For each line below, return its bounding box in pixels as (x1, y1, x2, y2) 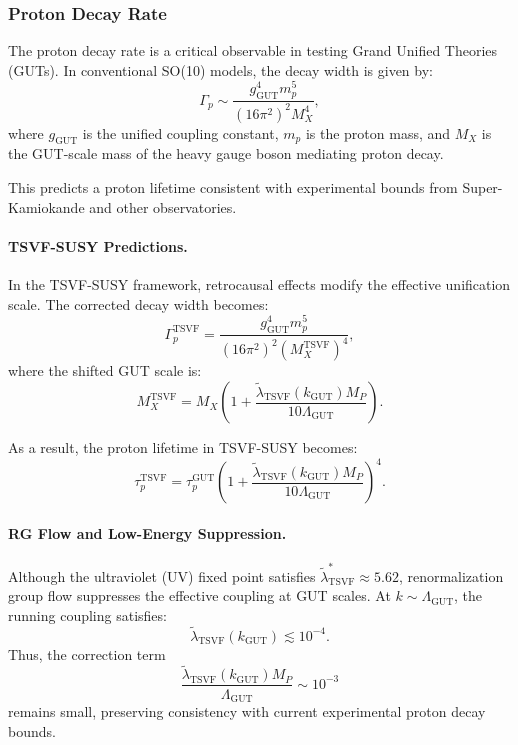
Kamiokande (8, 196, 85, 217)
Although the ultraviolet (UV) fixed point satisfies (8, 565, 316, 586)
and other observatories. (89, 196, 237, 217)
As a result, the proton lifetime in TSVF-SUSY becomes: (8, 437, 358, 458)
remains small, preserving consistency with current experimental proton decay (8, 701, 486, 721)
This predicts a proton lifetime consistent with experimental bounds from (8, 177, 458, 198)
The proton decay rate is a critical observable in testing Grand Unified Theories (8, 40, 498, 61)
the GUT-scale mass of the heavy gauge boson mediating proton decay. (8, 143, 444, 164)
